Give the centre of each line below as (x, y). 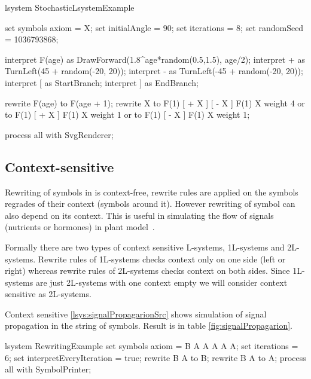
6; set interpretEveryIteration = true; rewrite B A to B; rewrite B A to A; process (155, 357)
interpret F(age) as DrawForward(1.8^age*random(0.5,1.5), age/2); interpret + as (155, 59)
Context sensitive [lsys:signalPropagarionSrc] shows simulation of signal (136, 314)
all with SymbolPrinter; (48, 369)
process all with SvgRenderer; (59, 134)
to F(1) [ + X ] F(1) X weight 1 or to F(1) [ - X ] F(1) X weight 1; (127, 114)
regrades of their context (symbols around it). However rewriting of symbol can (150, 204)
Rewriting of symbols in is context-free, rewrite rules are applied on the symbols (152, 192)
